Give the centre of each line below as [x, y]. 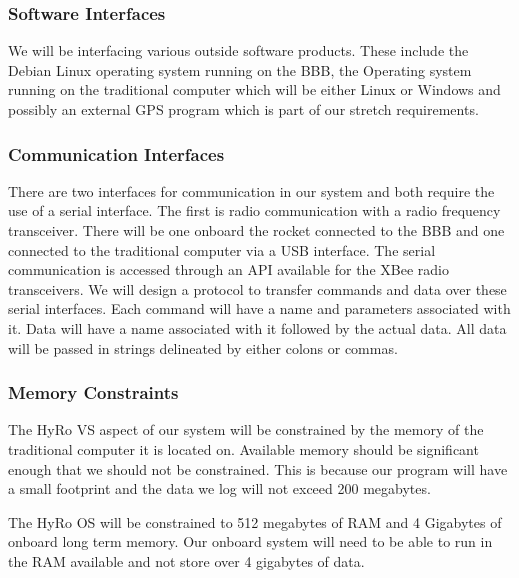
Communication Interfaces [116, 153]
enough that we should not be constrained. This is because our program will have [258, 468]
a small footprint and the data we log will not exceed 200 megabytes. [219, 488]
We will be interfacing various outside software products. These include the [238, 50]
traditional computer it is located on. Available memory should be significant [243, 448]
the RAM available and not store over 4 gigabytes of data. [186, 560]
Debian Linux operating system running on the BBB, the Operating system [240, 69]
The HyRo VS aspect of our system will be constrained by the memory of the [246, 429]
